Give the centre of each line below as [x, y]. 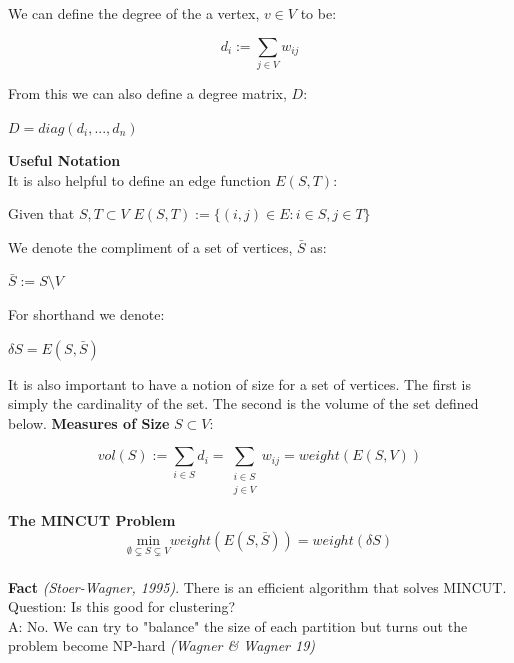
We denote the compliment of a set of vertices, [150, 246]
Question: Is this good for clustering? [122, 606]
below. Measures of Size [89, 422]
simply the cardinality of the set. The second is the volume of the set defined [243, 403]
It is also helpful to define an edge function [139, 179]
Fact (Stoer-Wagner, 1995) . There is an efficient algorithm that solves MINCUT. [257, 586]
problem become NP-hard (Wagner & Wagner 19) [162, 645]
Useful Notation [64, 160]
